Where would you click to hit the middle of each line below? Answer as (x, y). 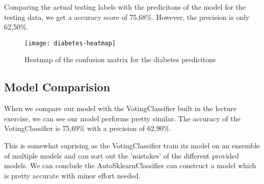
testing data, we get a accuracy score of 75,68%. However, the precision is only (127, 17)
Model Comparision (57, 87)
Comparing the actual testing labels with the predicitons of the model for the (125, 7)
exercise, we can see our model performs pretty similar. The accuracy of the (122, 118)
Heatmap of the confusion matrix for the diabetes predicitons (120, 59)
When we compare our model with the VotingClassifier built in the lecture (120, 108)
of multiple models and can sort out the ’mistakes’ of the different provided (122, 155)
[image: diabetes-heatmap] (70, 43)
